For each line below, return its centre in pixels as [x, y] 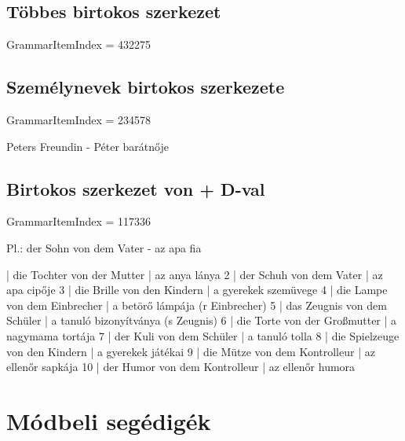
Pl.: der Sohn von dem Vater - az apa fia [104, 247]
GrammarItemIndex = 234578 [79, 119]
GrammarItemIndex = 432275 [79, 44]
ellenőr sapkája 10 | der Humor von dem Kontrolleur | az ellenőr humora [181, 367]
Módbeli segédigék [109, 420]
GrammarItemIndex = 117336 [79, 221]
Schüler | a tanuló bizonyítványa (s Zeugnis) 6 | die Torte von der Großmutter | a [202, 320]
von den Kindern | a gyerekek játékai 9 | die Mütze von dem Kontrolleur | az [191, 351]
